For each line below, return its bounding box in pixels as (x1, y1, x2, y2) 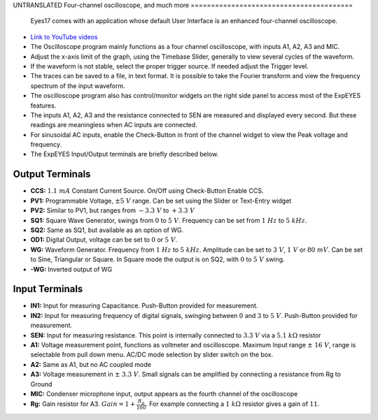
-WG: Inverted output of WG (30, 265, 113, 273)
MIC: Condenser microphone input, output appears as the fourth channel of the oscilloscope (30, 389, 298, 398)
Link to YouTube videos (30, 32, 98, 41)
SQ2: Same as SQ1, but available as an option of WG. (30, 226, 184, 234)
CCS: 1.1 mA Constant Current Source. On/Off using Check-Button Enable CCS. (30, 187, 264, 195)
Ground (30, 379, 52, 388)
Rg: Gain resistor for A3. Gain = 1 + (30, 400, 136, 408)
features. (30, 101, 57, 110)
